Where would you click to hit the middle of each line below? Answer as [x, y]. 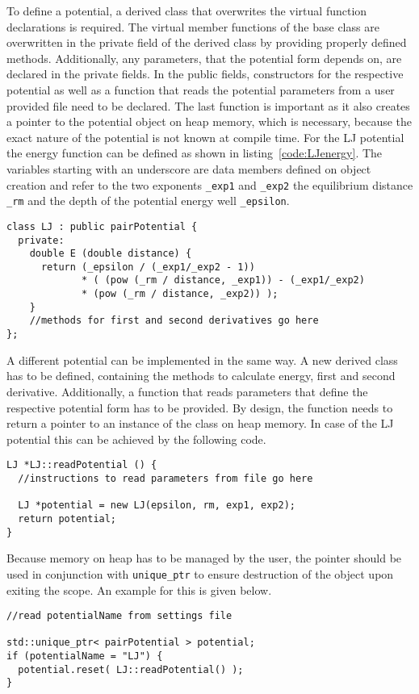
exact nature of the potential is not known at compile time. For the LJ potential [205, 137]
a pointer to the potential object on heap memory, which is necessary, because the [209, 121]
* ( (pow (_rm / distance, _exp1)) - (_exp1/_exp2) [223, 280]
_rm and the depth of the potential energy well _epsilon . [148, 201]
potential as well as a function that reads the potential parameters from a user [201, 89]
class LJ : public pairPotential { [102, 226]
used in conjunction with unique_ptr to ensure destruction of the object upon [200, 573]
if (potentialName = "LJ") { [85, 656]
